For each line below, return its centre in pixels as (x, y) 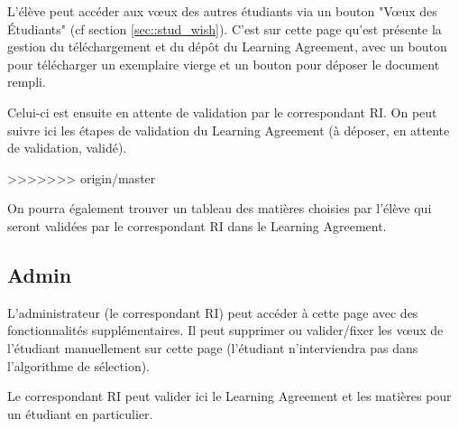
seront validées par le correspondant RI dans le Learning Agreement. (197, 225)
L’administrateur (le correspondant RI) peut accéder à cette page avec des (213, 312)
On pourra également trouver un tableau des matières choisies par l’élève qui (220, 208)
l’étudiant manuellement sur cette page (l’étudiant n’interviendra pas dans (213, 347)
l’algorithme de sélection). (79, 365)
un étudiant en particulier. (80, 413)
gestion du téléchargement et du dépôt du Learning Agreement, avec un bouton (227, 47)
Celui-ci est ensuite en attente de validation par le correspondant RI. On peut (222, 112)
